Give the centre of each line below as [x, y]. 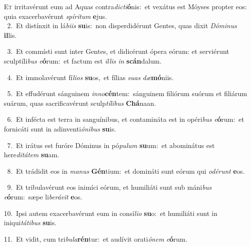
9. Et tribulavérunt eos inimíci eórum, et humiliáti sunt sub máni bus [109, 187]
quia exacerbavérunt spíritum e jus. [56, 16]
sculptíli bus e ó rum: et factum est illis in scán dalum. [83, 60]
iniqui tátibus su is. [30, 222]
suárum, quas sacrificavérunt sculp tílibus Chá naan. [80, 103]
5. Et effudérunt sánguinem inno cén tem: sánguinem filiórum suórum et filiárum [127, 93]
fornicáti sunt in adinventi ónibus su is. [60, 128]
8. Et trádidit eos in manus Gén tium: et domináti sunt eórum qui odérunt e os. [126, 171]
